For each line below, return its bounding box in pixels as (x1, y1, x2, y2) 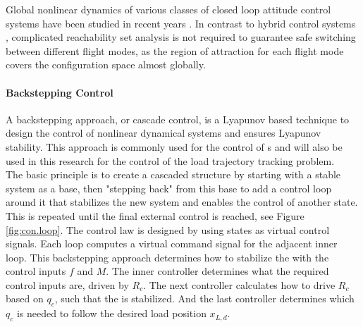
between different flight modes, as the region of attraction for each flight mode (6, 43, 344, 58)
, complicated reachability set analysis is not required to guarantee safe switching (6, 30, 356, 44)
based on (6, 291, 44, 306)
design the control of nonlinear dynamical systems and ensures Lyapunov (6, 125, 321, 140)
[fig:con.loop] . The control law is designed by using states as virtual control (6, 222, 330, 237)
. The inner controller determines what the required (106, 264, 329, 278)
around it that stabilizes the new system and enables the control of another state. (6, 195, 358, 209)
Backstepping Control (6, 85, 113, 99)
